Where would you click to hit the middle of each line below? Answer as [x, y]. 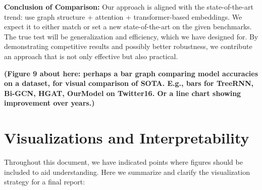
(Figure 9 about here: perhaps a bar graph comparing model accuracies [131, 73]
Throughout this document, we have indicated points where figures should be [123, 162]
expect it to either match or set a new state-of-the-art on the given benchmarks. [128, 27]
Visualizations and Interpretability [127, 138]
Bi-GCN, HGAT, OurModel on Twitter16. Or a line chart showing [123, 93]
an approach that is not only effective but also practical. [91, 56]
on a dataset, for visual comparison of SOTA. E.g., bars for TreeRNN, [129, 83]
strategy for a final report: [45, 182]
